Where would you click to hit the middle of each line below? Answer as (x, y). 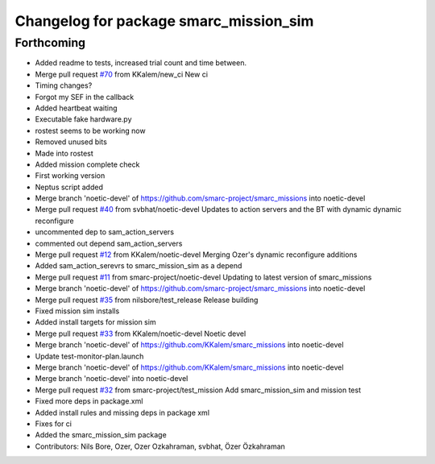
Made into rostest (64, 153)
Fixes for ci (54, 424)
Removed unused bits (71, 142)
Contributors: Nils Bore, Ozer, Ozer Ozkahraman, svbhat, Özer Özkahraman (160, 446)
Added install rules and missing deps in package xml (122, 412)
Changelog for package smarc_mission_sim (164, 21)
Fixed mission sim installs (77, 311)
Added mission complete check (87, 164)
